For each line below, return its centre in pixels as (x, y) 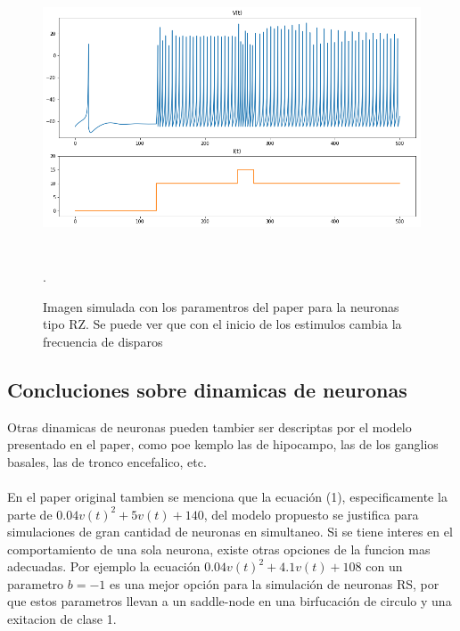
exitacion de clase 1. (62, 619)
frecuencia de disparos (103, 341)
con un (384, 566)
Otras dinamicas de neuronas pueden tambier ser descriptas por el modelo (209, 426)
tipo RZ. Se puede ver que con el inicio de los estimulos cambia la (222, 324)
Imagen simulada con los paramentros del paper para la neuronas (221, 306)
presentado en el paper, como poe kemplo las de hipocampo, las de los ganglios (223, 444)
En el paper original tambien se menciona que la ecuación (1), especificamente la (227, 496)
